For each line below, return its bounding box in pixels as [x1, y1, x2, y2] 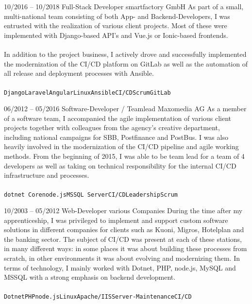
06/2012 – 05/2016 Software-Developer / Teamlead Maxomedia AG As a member [4, 103, 247, 113]
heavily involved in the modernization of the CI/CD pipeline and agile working [4, 141, 239, 152]
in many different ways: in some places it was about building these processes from [4, 243, 247, 253]
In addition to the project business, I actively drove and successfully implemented [4, 49, 247, 59]
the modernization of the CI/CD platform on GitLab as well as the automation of [4, 58, 248, 68]
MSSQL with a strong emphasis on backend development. [4, 272, 176, 282]
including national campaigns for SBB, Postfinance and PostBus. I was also [4, 132, 228, 142]
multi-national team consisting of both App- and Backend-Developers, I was [4, 11, 230, 21]
